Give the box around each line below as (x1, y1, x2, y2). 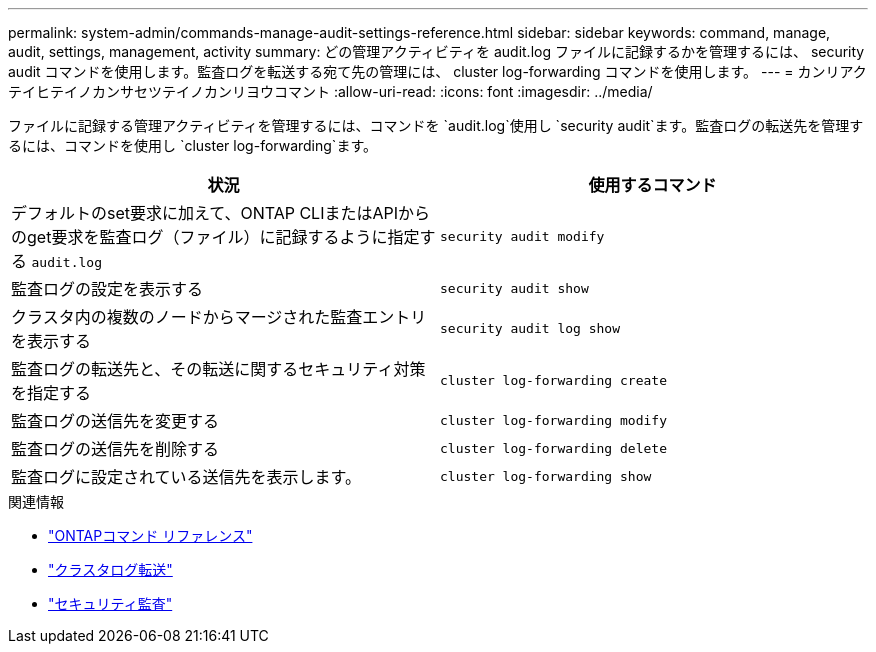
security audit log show (440, 320, 621, 336)
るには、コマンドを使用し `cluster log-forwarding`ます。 (8, 137, 377, 154)
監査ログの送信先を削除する (11, 439, 220, 459)
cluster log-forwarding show (440, 468, 652, 484)
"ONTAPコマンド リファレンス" (48, 527, 253, 544)
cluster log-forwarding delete (440, 440, 667, 456)
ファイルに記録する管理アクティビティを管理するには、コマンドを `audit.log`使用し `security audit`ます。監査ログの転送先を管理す (8, 117, 864, 134)
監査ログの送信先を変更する (11, 411, 220, 431)
